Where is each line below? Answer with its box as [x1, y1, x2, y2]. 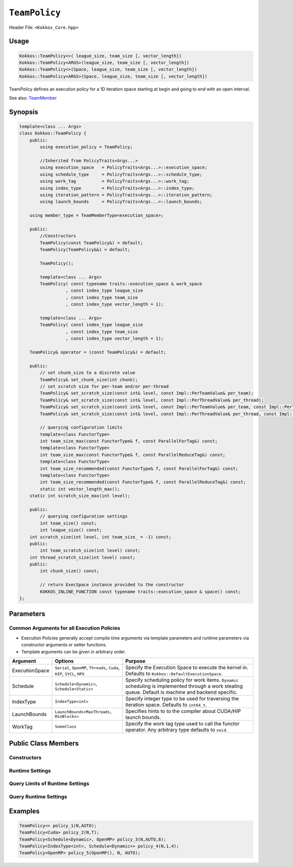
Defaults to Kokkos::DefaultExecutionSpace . [125, 670, 223, 677]
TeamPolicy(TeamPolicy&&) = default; [40, 247, 130, 253]
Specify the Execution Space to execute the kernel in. [125, 664, 249, 671]
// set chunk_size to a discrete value [40, 370, 135, 376]
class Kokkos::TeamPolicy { [19, 130, 86, 136]
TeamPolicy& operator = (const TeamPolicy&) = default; [29, 349, 167, 355]
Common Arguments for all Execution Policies [9, 625, 121, 631]
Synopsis [9, 108, 39, 116]
